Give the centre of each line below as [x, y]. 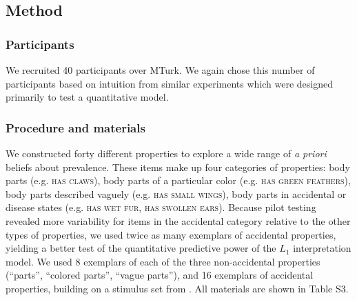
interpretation [322, 248]
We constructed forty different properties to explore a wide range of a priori [166, 153]
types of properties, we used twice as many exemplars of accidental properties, [171, 234]
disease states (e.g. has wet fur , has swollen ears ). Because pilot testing [161, 207]
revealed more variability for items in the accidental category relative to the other [178, 220]
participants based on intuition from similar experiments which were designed [170, 83]
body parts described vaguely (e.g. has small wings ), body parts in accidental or [176, 193]
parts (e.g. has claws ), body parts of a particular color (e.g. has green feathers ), [178, 180]
